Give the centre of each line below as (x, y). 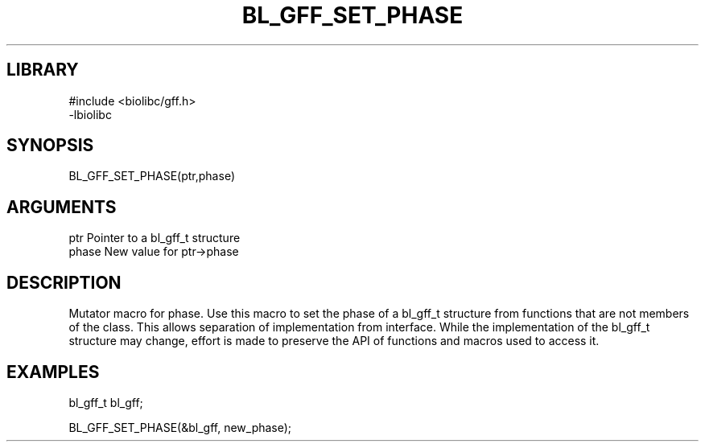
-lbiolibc (90, 114)
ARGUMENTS (62, 207)
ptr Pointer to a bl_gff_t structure (155, 238)
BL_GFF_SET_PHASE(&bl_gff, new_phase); (180, 427)
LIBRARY (43, 70)
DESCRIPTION (64, 282)
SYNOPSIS (50, 146)
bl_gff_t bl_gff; (106, 402)
